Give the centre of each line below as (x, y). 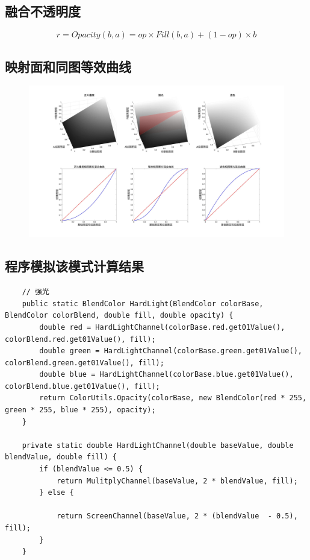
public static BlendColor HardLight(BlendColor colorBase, (143, 304)
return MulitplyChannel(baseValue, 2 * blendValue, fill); (177, 481)
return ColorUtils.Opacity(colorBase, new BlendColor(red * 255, (173, 398)
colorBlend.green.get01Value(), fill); (85, 363)
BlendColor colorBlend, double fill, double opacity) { (119, 316)
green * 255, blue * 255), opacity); (80, 410)
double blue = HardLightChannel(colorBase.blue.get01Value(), (166, 375)
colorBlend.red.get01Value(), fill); (80, 339)
